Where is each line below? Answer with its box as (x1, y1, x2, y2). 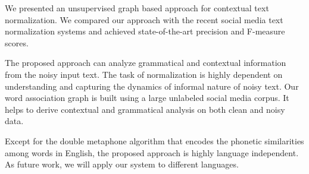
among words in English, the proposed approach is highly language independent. (5, 146, 299, 159)
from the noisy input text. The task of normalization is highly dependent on (5, 68, 283, 80)
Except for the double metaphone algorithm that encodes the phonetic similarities (5, 134, 304, 147)
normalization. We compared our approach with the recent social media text (5, 13, 283, 26)
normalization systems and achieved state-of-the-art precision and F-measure (5, 25, 285, 37)
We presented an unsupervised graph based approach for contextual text (5, 2, 269, 14)
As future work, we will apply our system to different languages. (5, 158, 239, 170)
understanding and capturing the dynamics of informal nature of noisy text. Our (5, 80, 299, 92)
